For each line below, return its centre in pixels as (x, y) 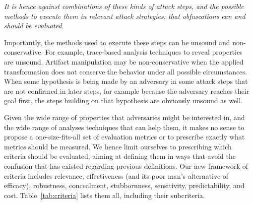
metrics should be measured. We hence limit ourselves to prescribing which (118, 146)
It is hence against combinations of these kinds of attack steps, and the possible (124, 6)
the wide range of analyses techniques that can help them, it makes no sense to (124, 127)
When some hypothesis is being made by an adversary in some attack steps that (126, 81)
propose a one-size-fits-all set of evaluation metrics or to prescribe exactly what (125, 137)
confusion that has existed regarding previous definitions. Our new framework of (126, 166)
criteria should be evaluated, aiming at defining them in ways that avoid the (120, 156)
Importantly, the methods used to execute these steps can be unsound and (117, 42)
